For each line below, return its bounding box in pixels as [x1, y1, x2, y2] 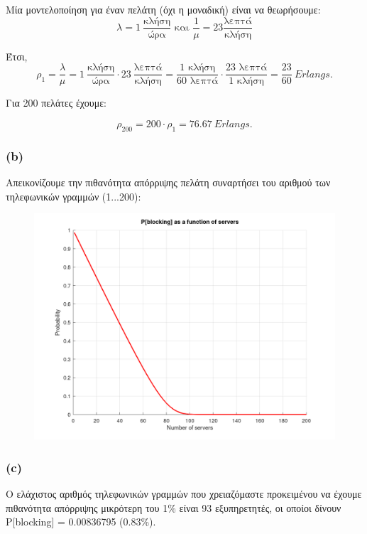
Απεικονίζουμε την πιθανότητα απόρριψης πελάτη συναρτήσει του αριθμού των [6, 174, 331, 189]
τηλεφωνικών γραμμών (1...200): [6, 188, 141, 203]
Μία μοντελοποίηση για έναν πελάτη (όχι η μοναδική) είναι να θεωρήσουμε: [6, 2, 321, 16]
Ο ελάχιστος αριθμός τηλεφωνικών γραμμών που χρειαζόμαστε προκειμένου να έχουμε [6, 486, 362, 501]
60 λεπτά [177, 76, 219, 87]
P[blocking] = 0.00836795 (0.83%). [6, 514, 156, 529]
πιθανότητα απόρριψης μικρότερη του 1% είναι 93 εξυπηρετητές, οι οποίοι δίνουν [6, 500, 341, 515]
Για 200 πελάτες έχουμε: [6, 95, 106, 110]
